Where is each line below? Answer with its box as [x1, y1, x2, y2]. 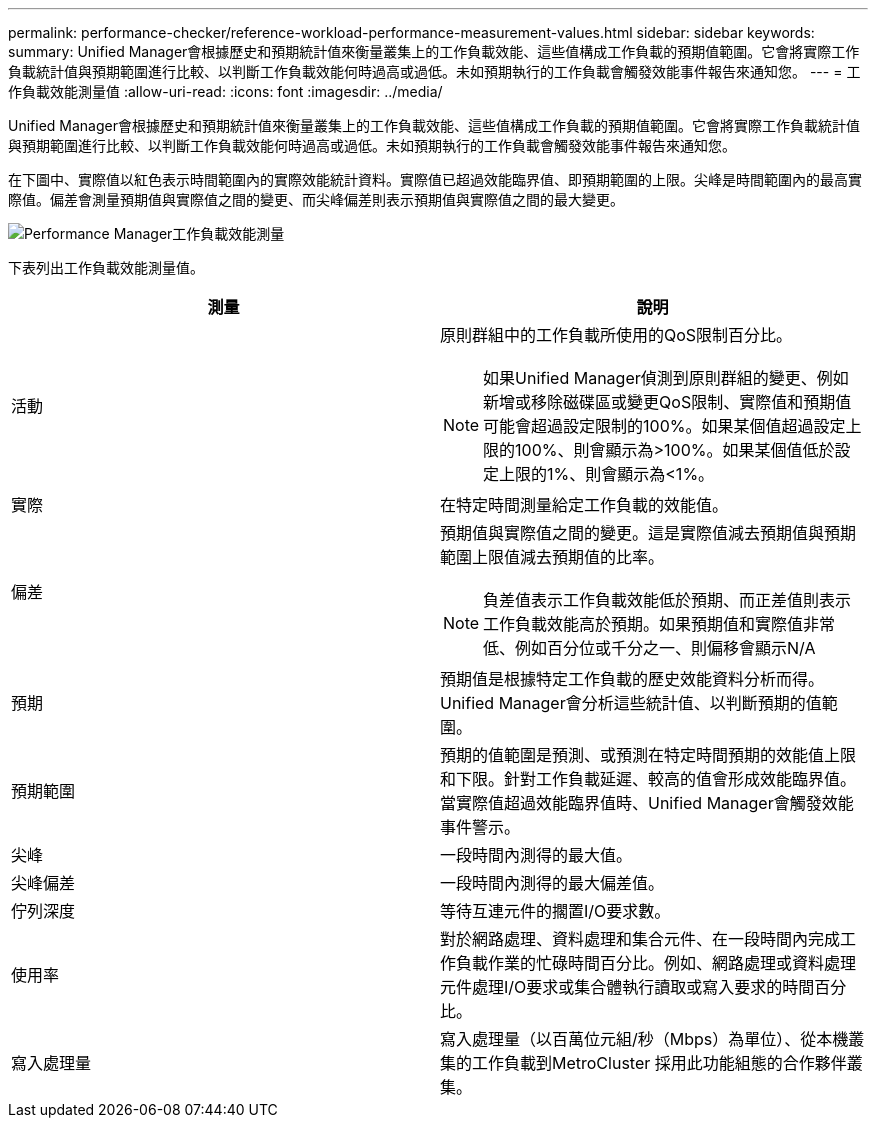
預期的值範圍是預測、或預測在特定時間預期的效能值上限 [440, 745, 857, 765]
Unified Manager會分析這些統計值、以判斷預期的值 [440, 693, 822, 713]
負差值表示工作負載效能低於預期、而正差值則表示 [483, 590, 852, 610]
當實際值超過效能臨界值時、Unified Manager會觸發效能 [440, 793, 854, 813]
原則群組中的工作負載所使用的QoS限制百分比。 [440, 325, 793, 345]
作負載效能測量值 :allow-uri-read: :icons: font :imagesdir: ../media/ [8, 83, 443, 100]
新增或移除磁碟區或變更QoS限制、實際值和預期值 [483, 392, 852, 412]
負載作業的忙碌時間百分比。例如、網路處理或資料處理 [456, 953, 857, 973]
